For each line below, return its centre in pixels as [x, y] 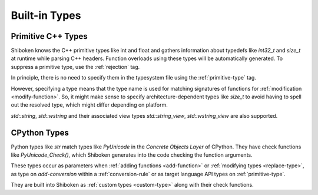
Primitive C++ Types [49, 36]
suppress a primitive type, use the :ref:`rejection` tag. [75, 67]
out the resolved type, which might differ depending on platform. [89, 105]
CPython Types [40, 133]
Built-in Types [46, 15]
